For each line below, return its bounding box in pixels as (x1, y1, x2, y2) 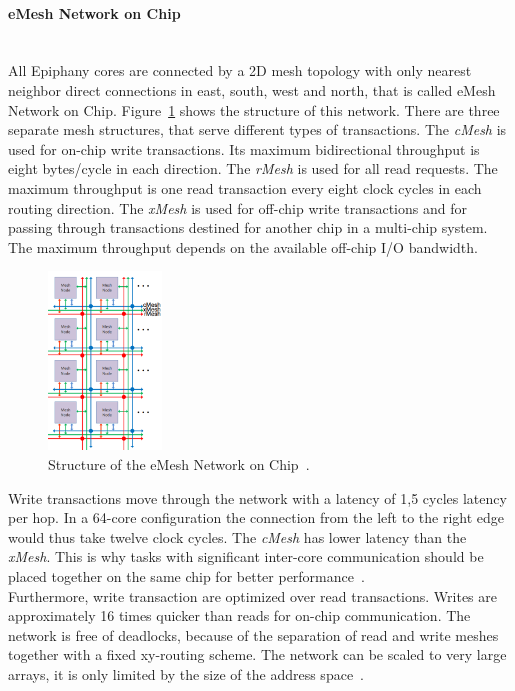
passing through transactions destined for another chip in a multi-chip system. (8, 217, 488, 238)
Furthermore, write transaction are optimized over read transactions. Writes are (8, 585, 497, 606)
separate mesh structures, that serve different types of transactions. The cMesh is (8, 119, 507, 140)
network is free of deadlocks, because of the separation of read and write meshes (8, 624, 499, 645)
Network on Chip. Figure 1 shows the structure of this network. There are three (8, 99, 500, 120)
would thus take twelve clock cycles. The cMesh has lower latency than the (8, 526, 467, 547)
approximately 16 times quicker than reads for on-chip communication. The (8, 605, 471, 626)
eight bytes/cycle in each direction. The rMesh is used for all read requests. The (8, 158, 498, 179)
